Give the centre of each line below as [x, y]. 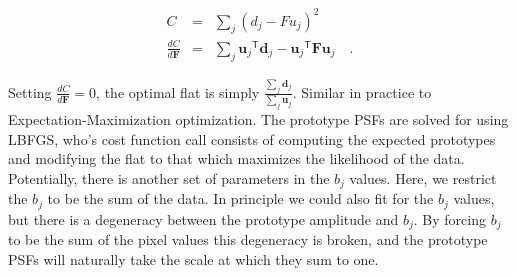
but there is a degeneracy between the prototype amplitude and [203, 218]
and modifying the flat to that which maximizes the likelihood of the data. [236, 158]
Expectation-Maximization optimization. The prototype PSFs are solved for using [258, 119]
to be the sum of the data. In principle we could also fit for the [240, 198]
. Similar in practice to [362, 91]
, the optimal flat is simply [178, 91]
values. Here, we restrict [423, 177]
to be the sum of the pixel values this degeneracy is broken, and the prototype [248, 239]
